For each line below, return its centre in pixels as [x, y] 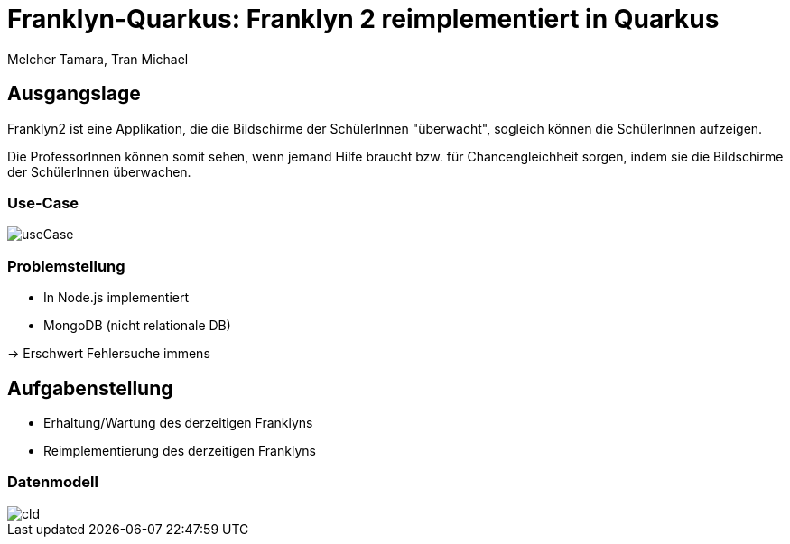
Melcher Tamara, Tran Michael [98, 59]
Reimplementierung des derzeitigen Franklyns [180, 450]
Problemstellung [66, 266]
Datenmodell [53, 482]
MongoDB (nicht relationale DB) [137, 326]
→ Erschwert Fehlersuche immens [109, 354]
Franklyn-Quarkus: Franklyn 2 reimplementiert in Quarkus [363, 19]
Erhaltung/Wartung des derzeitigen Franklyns [178, 422]
